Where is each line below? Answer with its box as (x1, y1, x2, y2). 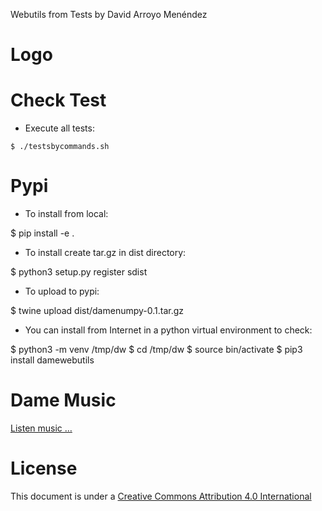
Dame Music (10, 389, 117, 412)
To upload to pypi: (24, 285, 100, 298)
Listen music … (10, 422, 73, 434)
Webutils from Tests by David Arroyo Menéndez (10, 9, 208, 20)
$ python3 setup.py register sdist (10, 266, 148, 278)
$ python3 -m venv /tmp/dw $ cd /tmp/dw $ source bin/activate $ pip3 (10, 344, 303, 356)
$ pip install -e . (10, 227, 75, 239)
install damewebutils (10, 354, 95, 366)
